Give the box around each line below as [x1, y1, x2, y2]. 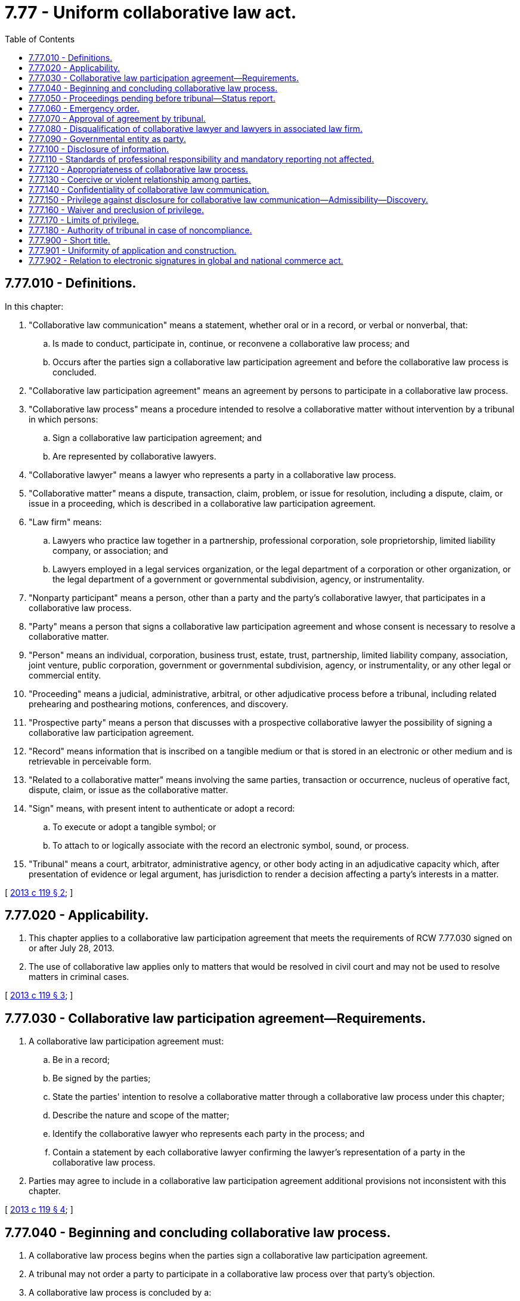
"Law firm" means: [29, 516, 102, 527]
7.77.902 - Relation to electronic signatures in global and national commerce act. [29, 255, 343, 266]
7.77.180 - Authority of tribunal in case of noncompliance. [29, 224, 252, 235]
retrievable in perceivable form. [29, 756, 151, 766]
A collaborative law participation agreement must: [29, 1036, 224, 1047]
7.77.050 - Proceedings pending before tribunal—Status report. [29, 93, 276, 103]
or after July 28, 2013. [29, 943, 114, 954]
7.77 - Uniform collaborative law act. [5, 2, 297, 23]
